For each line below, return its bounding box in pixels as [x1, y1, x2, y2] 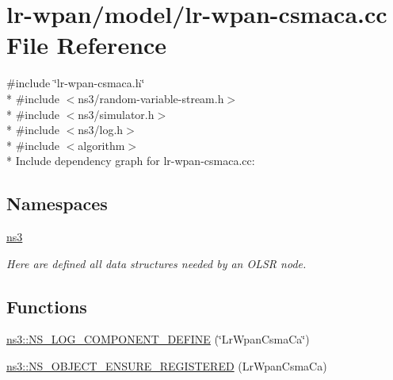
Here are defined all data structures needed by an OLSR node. [6, 255, 307, 271]
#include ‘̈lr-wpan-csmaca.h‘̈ [6, 75, 145, 91]
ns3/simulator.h [78, 106, 155, 122]
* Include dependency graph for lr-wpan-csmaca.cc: [6, 152, 255, 169]
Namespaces [6, 191, 108, 216]
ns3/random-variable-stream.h [78, 90, 224, 106]
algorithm [78, 136, 125, 153]
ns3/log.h [78, 121, 124, 138]
